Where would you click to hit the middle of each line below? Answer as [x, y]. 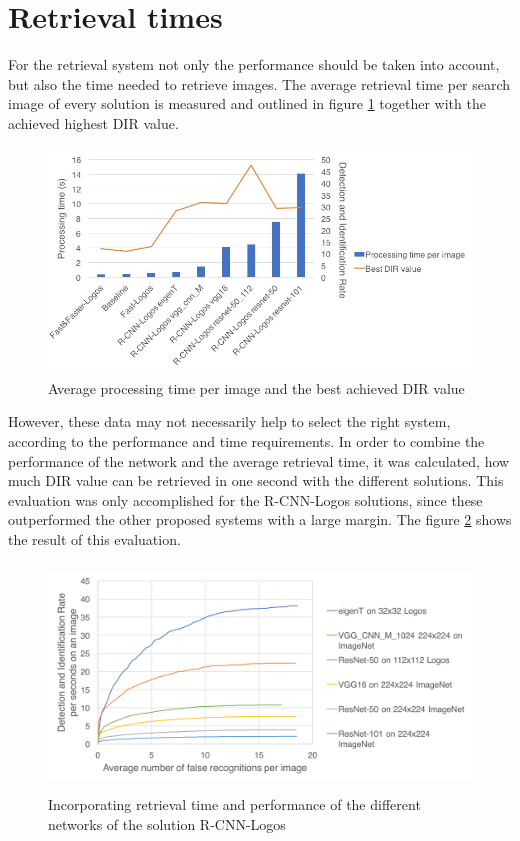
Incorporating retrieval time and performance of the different [234, 803]
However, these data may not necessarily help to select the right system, [229, 421]
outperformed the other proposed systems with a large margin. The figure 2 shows [260, 519]
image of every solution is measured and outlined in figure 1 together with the [247, 103]
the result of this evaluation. [94, 539]
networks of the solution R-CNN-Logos [167, 823]
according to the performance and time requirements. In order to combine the [246, 441]
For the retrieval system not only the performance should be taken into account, [254, 64]
